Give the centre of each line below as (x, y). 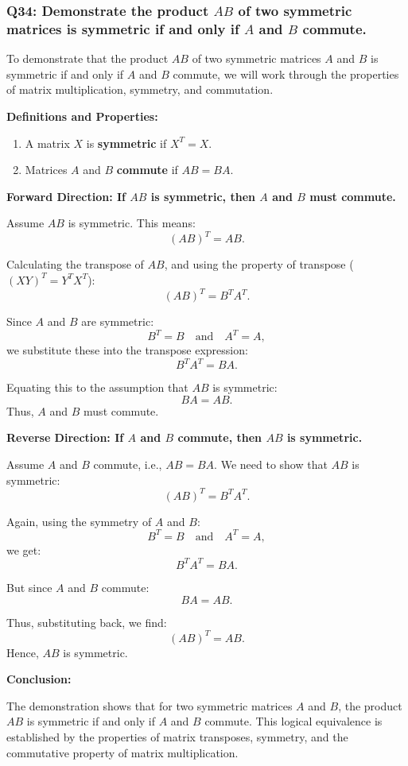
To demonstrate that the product (87, 58)
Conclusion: (39, 679)
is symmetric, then (203, 196)
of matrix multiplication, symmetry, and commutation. (140, 89)
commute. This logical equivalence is (293, 721)
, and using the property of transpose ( (259, 264)
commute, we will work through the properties (286, 74)
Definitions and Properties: (82, 116)
